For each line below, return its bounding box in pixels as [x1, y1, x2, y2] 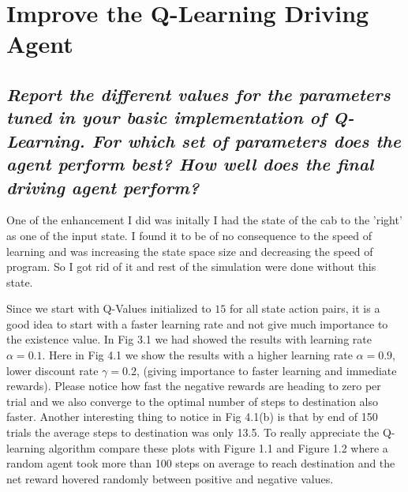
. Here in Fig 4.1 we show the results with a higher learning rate [42, 347, 353, 363]
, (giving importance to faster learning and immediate [136, 362, 397, 378]
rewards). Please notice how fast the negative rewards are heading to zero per [6, 377, 381, 394]
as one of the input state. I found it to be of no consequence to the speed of [6, 227, 372, 243]
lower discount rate [6, 362, 99, 378]
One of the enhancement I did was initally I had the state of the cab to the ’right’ [6, 212, 402, 228]
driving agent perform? [6, 175, 200, 199]
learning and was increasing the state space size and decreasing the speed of [6, 242, 373, 259]
